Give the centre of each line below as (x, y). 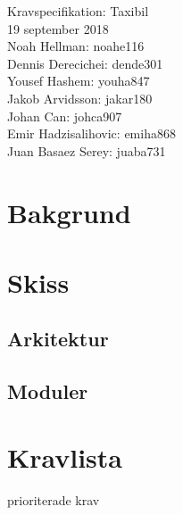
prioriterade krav (54, 499)
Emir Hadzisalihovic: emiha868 (91, 133)
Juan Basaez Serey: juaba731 (87, 150)
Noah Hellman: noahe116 (76, 46)
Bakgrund (69, 212)
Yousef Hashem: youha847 (79, 81)
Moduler (48, 391)
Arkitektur (58, 339)
